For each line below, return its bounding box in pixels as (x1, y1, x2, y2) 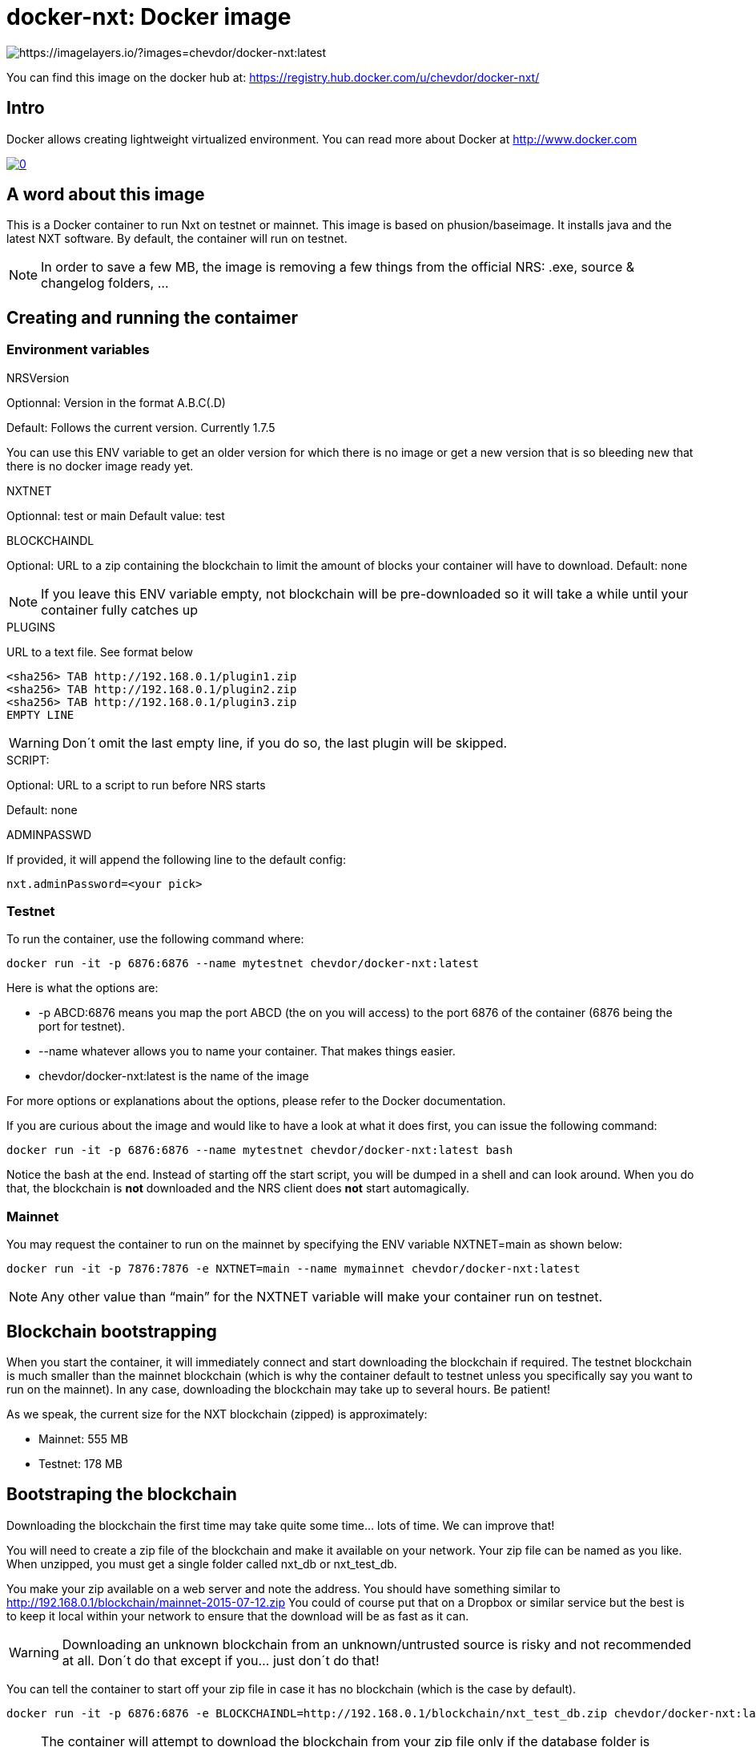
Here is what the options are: (6, 981, 159, 995)
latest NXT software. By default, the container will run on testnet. (6, 232, 348, 246)
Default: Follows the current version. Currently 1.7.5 (6, 420, 275, 434)
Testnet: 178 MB (38, 1457, 123, 1471)
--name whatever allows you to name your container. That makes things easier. (38, 1044, 456, 1059)
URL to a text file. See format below (6, 644, 193, 659)
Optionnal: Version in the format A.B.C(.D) (6, 395, 226, 410)
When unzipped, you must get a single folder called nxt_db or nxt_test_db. (6, 1556, 397, 1571)
